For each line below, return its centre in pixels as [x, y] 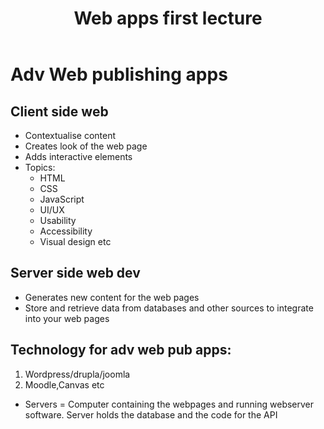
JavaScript [62, 199]
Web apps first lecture [168, 18]
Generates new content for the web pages [112, 297]
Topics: [40, 167]
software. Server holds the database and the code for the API [151, 414]
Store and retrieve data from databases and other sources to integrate [169, 308]
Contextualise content [70, 135]
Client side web [59, 111]
